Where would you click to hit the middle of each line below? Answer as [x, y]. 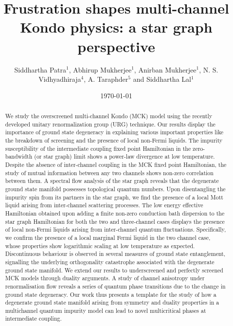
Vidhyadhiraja [60, 79]
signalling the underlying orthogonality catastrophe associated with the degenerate [110, 262]
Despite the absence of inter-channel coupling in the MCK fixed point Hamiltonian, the [116, 165]
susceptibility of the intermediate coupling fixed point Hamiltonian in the [98, 148]
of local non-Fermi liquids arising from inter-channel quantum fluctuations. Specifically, [116, 229]
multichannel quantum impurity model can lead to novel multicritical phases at [106, 310]
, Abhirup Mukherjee [100, 69]
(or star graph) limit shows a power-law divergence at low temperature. [125, 156]
